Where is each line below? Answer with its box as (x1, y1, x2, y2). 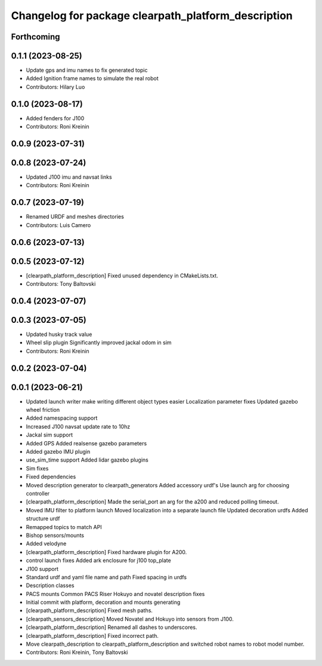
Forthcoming (11, 32, 60, 42)
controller (26, 490, 50, 497)
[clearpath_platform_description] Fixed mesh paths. (26, 607, 153, 614)
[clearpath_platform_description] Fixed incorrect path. (26, 632, 159, 639)
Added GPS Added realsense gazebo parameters (26, 439, 147, 447)
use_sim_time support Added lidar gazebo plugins (26, 456, 149, 463)
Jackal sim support (26, 431, 73, 439)
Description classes (26, 582, 75, 589)
